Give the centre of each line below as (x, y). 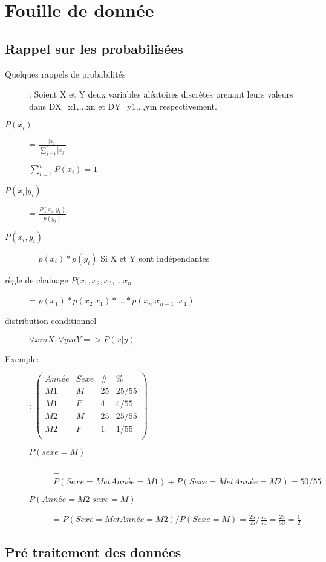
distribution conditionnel (51, 320)
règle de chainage (37, 279)
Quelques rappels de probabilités (65, 74)
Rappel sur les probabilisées (94, 48)
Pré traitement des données (93, 551)
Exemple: (22, 358)
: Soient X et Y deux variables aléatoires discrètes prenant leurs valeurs (161, 94)
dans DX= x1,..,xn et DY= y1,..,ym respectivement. (123, 106)
